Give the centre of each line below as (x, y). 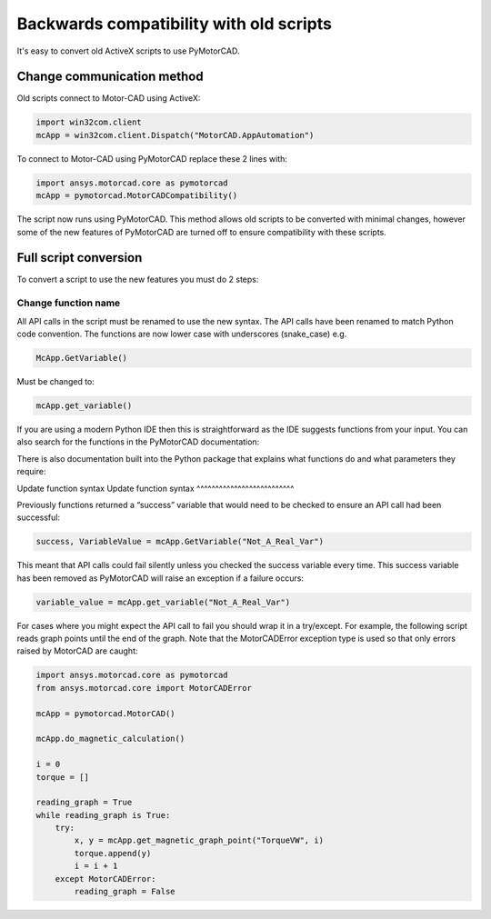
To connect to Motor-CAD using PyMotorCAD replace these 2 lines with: (152, 158)
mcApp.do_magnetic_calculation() (110, 739)
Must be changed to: (56, 381)
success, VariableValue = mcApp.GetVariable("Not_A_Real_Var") (180, 542)
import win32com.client (89, 122)
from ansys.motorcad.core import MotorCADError (144, 688)
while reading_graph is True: (103, 815)
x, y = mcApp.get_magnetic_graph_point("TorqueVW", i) (199, 840)
